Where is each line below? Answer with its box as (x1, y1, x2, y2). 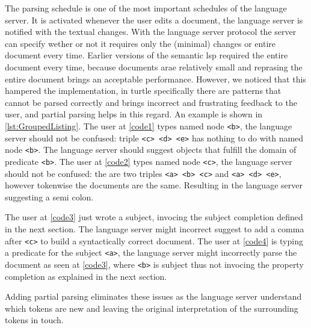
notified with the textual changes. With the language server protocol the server (5, 25, 297, 38)
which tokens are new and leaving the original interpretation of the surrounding (5, 302, 298, 314)
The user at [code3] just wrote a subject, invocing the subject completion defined (5, 211, 303, 223)
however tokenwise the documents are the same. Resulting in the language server (5, 179, 303, 191)
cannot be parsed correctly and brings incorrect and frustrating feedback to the (5, 96, 297, 108)
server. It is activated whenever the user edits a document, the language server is (5, 13, 303, 26)
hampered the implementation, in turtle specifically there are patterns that (5, 84, 282, 97)
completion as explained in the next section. (5, 270, 167, 282)
